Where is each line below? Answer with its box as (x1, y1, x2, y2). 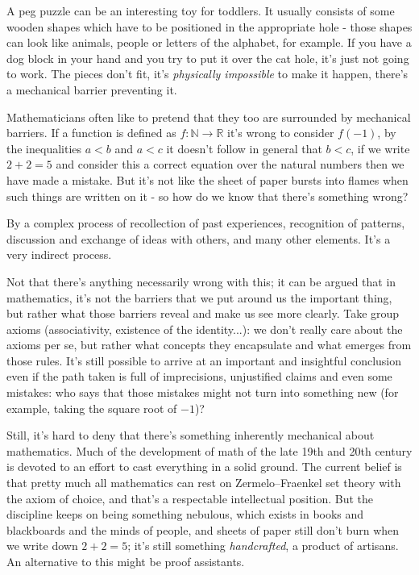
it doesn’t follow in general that (166, 140, 322, 156)
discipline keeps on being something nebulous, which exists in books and (6, 506, 364, 523)
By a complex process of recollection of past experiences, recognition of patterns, (6, 215, 405, 231)
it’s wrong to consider (226, 124, 334, 141)
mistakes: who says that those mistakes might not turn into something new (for (6, 384, 399, 401)
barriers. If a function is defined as (6, 124, 176, 141)
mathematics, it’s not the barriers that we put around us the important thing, (6, 289, 392, 306)
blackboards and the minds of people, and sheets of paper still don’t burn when (6, 521, 400, 538)
